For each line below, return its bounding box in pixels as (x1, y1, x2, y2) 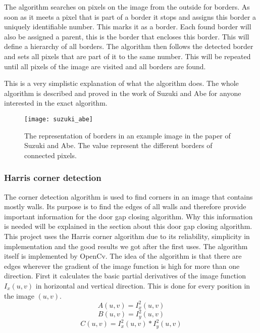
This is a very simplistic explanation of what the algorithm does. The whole (4, 78, 239, 88)
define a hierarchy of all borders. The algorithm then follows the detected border (4, 41, 253, 52)
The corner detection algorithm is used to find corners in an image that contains (4, 191, 253, 202)
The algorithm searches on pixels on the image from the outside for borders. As (4, 2, 250, 12)
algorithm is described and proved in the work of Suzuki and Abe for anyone (4, 87, 241, 98)
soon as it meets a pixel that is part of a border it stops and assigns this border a (4, 11, 256, 22)
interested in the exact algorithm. (4, 98, 108, 108)
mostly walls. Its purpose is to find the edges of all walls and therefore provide (4, 201, 246, 212)
